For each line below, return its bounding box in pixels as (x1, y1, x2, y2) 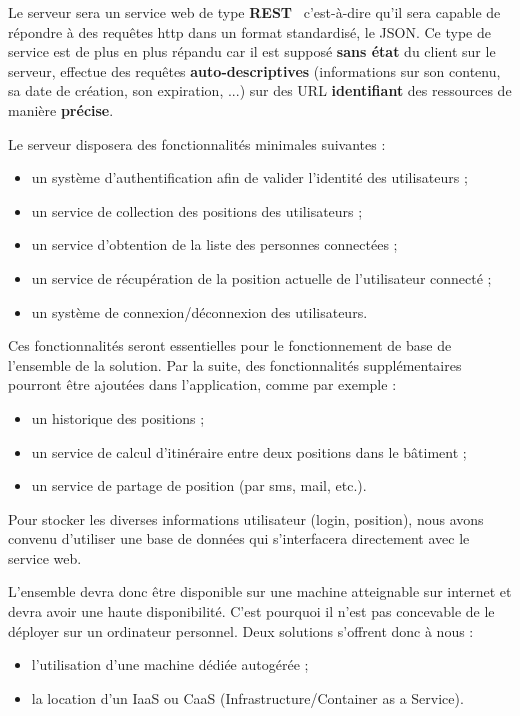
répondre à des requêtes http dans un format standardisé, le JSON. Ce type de (8, 21, 491, 42)
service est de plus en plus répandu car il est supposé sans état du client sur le (8, 41, 496, 62)
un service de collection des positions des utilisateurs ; (31, 200, 363, 221)
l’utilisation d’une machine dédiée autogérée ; (31, 654, 309, 675)
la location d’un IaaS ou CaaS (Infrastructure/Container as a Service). (31, 687, 464, 708)
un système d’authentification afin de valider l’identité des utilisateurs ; (31, 167, 468, 188)
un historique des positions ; (31, 407, 205, 428)
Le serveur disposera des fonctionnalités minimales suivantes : (8, 133, 386, 154)
